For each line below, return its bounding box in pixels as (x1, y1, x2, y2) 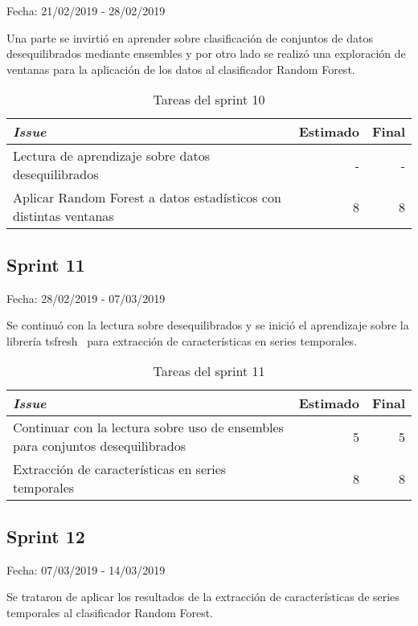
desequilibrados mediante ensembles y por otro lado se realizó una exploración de (6, 45, 406, 62)
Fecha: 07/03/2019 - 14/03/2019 (6, 561, 166, 578)
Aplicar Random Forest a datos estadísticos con (13, 188, 281, 207)
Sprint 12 (6, 523, 85, 548)
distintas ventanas (13, 207, 114, 226)
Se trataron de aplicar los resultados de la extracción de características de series (6, 588, 400, 605)
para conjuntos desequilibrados (13, 436, 186, 456)
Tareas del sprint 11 (153, 362, 265, 381)
